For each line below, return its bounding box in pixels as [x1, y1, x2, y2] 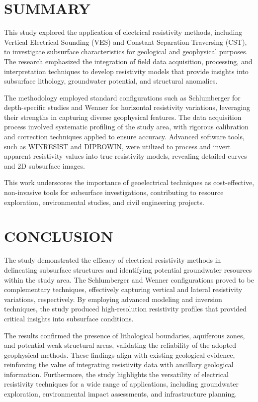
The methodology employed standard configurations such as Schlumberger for [4, 92, 241, 102]
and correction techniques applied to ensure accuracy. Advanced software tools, [4, 131, 245, 142]
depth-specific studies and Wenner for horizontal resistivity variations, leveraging [4, 102, 251, 112]
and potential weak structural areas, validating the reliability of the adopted [4, 340, 237, 350]
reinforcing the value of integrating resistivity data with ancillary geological [4, 359, 234, 370]
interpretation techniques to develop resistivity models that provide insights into [4, 66, 249, 76]
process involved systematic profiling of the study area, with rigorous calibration [4, 121, 249, 132]
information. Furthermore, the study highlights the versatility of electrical [4, 369, 229, 379]
